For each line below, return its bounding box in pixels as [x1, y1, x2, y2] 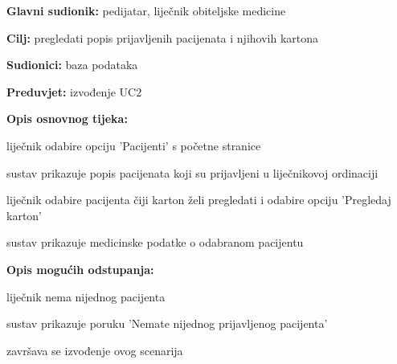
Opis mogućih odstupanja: [6, 260, 154, 277]
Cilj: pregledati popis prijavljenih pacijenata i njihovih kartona [6, 29, 319, 46]
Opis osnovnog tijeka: [6, 110, 128, 127]
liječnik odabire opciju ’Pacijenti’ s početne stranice [6, 137, 261, 153]
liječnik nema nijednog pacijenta [6, 288, 166, 305]
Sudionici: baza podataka [6, 56, 138, 73]
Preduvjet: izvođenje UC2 [6, 83, 142, 100]
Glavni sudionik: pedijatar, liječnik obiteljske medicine [6, 2, 286, 18]
